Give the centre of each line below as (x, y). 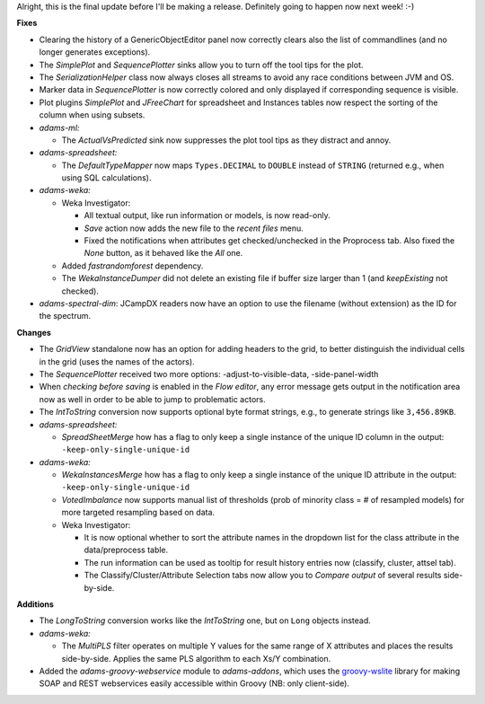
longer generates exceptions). (95, 52)
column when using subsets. (92, 115)
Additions (35, 604)
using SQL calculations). (106, 178)
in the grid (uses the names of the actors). (117, 361)
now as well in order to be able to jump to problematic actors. (152, 399)
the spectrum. (65, 316)
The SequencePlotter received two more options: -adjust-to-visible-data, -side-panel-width (209, 374)
